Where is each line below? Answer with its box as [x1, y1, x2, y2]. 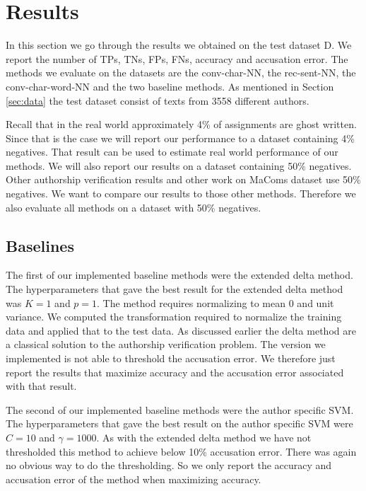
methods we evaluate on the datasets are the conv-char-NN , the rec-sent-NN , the [6, 65, 356, 80]
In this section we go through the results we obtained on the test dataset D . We [6, 37, 352, 52]
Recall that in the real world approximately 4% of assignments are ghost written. [6, 117, 357, 132]
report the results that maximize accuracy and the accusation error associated [6, 364, 344, 379]
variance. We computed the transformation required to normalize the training [6, 309, 342, 324]
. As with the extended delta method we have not [96, 429, 312, 444]
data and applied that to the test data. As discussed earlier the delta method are [6, 323, 356, 337]
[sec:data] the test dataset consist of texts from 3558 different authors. [6, 93, 309, 108]
